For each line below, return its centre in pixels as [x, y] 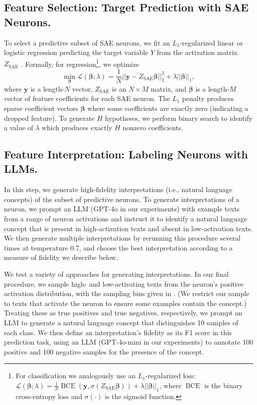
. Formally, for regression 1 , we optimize [80, 63]
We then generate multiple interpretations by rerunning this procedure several [122, 238]
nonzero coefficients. [153, 127]
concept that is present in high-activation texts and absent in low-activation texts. [128, 228]
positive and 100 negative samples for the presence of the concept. [104, 351]
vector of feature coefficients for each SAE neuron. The [87, 98]
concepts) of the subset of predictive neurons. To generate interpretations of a [122, 199]
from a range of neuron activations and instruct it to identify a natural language [126, 219]
